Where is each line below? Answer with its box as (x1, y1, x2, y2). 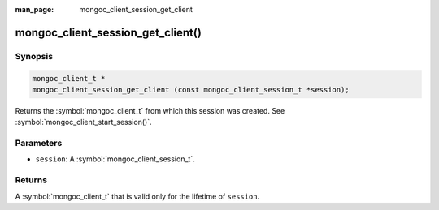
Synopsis (15, 50, 53, 62)
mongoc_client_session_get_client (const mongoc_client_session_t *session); (32, 85, 350, 94)
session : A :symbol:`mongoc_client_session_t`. (35, 154, 195, 164)
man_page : (15, 5, 54, 14)
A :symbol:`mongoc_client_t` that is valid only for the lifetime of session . (15, 191, 260, 201)
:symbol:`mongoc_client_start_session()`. (15, 118, 152, 127)
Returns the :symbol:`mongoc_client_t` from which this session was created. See (15, 105, 285, 115)
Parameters (15, 138, 63, 149)
